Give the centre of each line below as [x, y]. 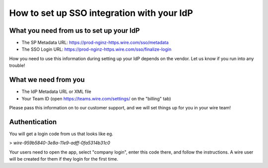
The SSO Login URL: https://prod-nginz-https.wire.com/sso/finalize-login [97, 49]
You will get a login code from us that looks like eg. [61, 134]
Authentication [33, 122]
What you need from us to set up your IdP [74, 31]
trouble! [17, 66]
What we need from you [47, 80]
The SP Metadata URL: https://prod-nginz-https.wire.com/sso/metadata [95, 43]
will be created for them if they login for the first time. [64, 159]
